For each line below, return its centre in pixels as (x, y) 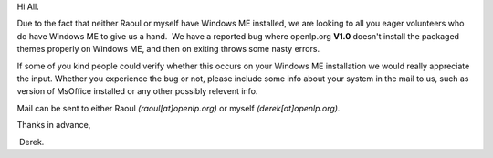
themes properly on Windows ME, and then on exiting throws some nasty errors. (168, 49)
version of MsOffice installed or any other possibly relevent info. (137, 91)
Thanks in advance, (54, 125)
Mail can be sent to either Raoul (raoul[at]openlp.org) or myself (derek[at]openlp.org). (178, 108)
